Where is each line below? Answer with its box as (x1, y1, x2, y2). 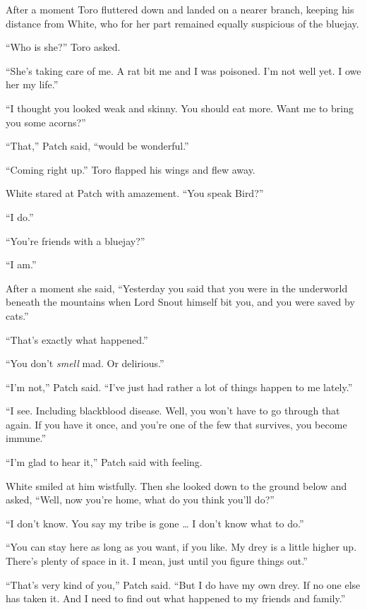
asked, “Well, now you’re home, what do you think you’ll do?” (6, 492, 275, 507)
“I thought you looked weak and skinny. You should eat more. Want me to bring (6, 100, 354, 115)
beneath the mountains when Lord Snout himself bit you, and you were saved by (6, 294, 355, 309)
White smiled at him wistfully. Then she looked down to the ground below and (6, 478, 347, 493)
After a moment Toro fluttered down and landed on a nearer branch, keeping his (6, 2, 354, 16)
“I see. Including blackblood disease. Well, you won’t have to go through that (6, 403, 340, 418)
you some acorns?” (6, 114, 86, 129)
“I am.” (6, 257, 37, 272)
